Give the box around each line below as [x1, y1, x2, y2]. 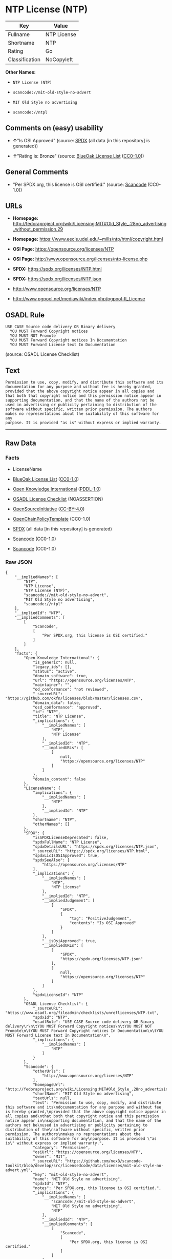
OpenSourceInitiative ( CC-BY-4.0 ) [12, 506, 85, 512]
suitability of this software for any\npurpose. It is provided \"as [5, 1136, 157, 1141]
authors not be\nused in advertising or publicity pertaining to [5, 1122, 147, 1128]
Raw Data [5, 439, 37, 448]
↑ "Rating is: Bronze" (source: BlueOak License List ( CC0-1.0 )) [12, 152, 144, 159]
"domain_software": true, [32, 673, 88, 678]
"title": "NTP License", [32, 714, 86, 719]
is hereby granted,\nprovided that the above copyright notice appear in [5, 1109, 166, 1114]
